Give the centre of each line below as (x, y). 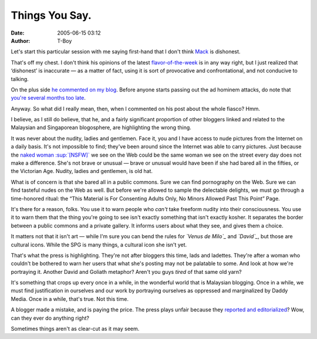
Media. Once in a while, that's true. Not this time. (70, 299)
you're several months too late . (48, 98)
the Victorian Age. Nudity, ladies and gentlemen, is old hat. (82, 171)
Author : (21, 40)
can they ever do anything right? (50, 318)
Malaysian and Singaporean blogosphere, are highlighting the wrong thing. (101, 128)
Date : (18, 33)
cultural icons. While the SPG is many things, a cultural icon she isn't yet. (99, 245)
